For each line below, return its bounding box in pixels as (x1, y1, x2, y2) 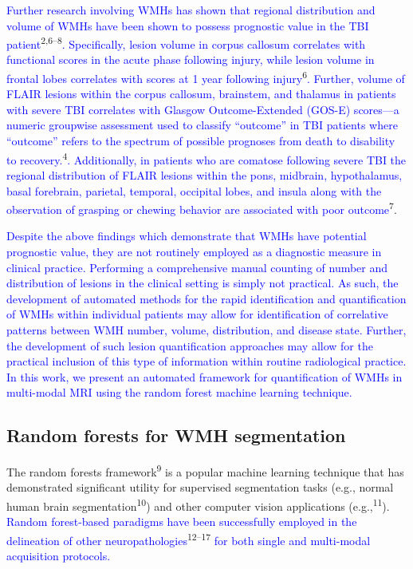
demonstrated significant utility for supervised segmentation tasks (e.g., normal (6, 479, 394, 496)
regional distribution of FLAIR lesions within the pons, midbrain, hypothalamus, (6, 166, 403, 183)
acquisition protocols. (6, 547, 111, 564)
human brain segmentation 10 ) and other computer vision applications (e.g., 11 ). (6, 495, 390, 514)
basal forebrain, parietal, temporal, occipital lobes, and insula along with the (6, 182, 382, 199)
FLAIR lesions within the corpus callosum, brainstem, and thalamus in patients (6, 85, 396, 102)
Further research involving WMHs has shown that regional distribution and (6, 2, 376, 18)
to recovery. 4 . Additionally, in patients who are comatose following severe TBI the (6, 148, 407, 168)
